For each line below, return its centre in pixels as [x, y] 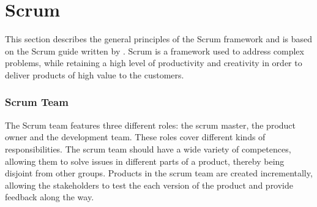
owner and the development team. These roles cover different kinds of [135, 137]
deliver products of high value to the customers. [95, 74]
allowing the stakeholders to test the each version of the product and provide [149, 185]
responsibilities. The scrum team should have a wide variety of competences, [148, 149]
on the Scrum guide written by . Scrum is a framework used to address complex [155, 51]
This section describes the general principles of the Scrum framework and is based [159, 39]
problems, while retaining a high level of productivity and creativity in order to [154, 63]
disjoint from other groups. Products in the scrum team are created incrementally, [159, 173]
